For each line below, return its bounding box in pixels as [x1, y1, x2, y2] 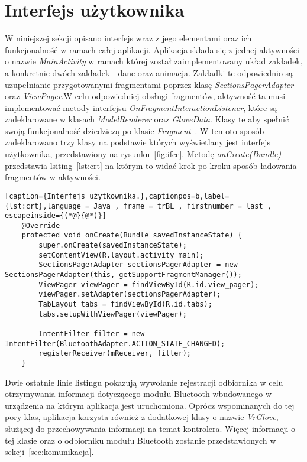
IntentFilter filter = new [38, 330, 145, 339]
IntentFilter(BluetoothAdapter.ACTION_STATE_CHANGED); [5, 339, 225, 348]
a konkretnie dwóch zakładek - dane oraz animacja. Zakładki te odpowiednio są [5, 66, 293, 79]
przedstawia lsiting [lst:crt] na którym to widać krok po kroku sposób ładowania [5, 159, 297, 171]
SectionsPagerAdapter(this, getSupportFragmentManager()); [5, 271, 242, 279]
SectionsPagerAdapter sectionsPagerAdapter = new [38, 261, 238, 269]
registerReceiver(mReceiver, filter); [38, 349, 191, 358]
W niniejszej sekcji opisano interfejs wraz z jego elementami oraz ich [5, 32, 252, 44]
